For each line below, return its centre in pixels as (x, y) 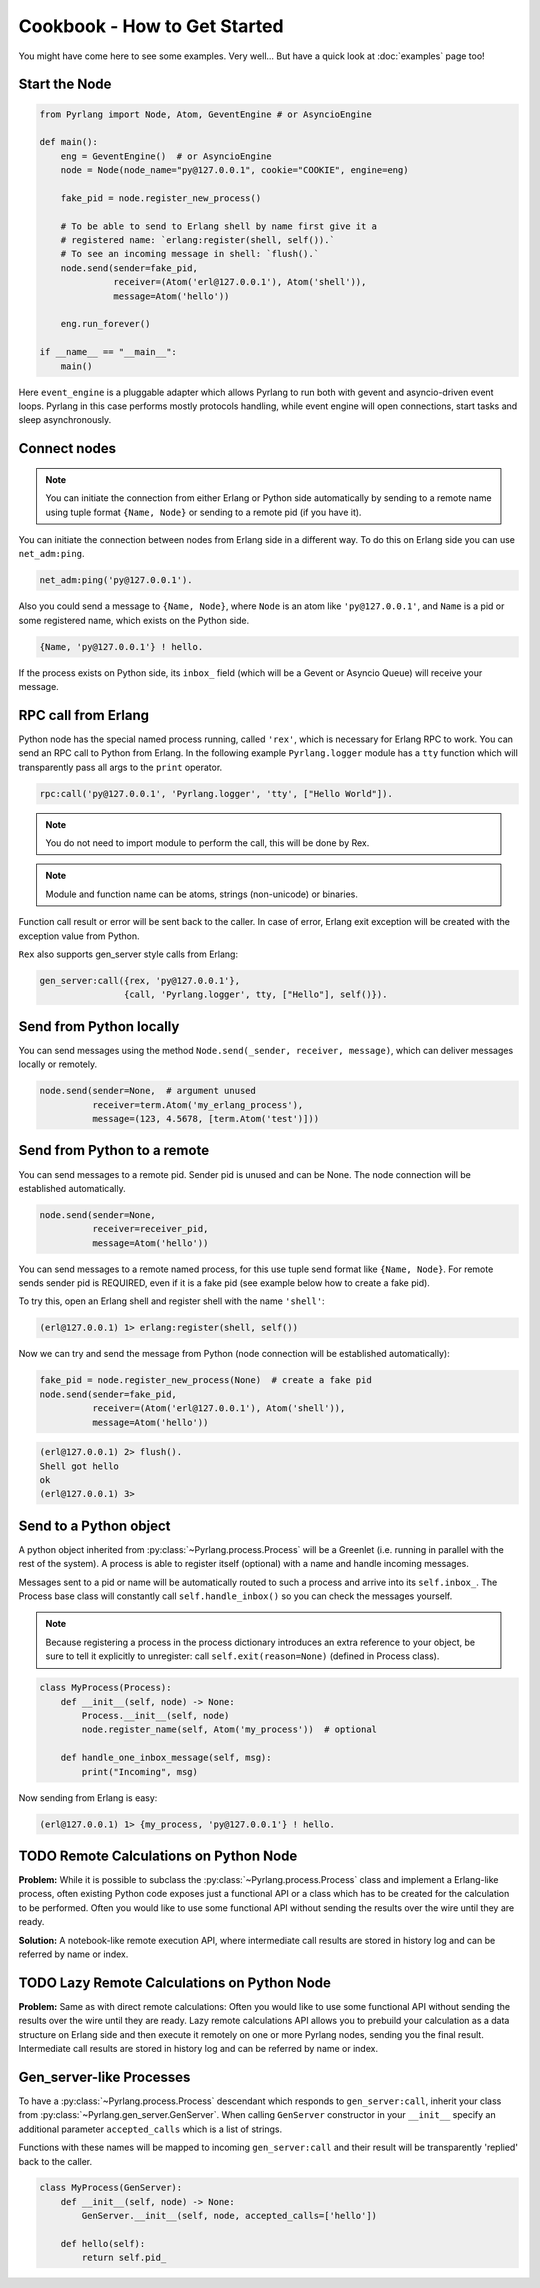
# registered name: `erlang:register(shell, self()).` (197, 240)
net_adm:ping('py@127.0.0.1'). (116, 580)
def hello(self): (103, 2244)
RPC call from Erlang (84, 715)
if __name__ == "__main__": (108, 352)
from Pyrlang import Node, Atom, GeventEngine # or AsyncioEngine (205, 114)
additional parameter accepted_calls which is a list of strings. (150, 2129)
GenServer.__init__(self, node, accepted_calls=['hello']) (229, 2216)
